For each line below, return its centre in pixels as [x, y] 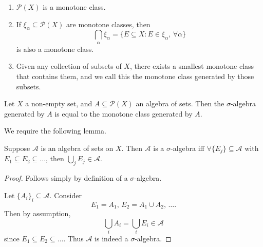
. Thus [73, 238]
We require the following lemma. [55, 131]
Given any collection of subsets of [69, 66]
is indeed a [111, 238]
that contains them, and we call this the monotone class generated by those [135, 76]
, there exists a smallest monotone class [192, 66]
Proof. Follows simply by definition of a [66, 178]
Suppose [17, 148]
